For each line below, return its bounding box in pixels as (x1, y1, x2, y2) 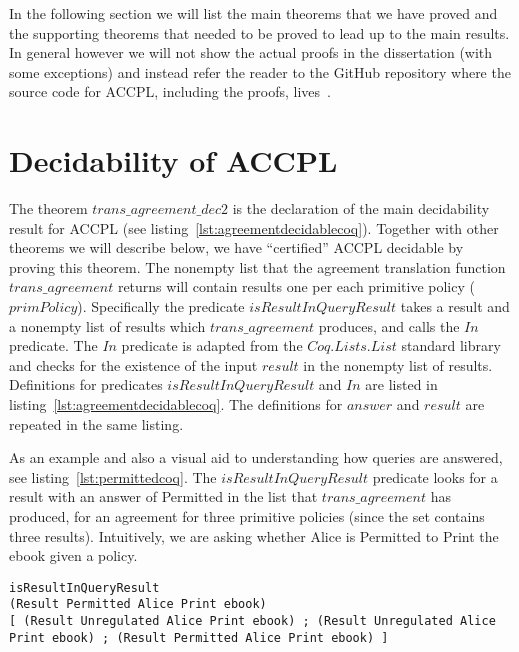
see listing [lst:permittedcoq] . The (9, 466, 217, 487)
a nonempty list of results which (9, 315, 206, 336)
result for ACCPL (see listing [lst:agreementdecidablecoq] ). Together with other (9, 217, 499, 238)
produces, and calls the (318, 315, 460, 336)
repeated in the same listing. (9, 413, 184, 434)
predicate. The (9, 335, 98, 356)
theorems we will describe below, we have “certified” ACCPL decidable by (9, 237, 464, 258)
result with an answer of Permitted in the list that (9, 486, 318, 507)
